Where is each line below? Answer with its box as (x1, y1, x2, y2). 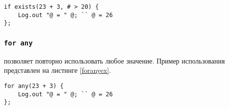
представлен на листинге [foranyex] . (4, 65, 111, 75)
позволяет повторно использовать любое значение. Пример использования (4, 55, 225, 65)
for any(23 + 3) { (4, 82, 64, 89)
